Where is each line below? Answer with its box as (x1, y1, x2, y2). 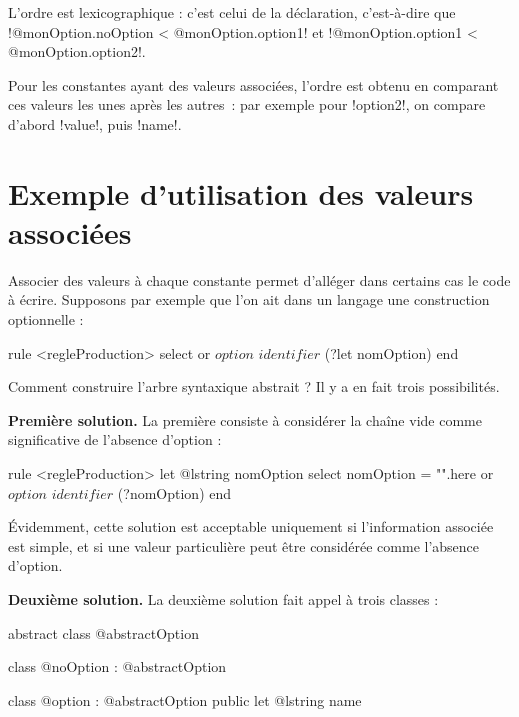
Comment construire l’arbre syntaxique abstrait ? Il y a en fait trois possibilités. (8, 376, 500, 397)
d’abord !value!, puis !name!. (8, 113, 182, 134)
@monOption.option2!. (8, 41, 146, 62)
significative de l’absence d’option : (8, 429, 222, 450)
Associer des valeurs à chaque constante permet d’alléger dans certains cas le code (8, 269, 511, 290)
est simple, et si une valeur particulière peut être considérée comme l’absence (8, 535, 480, 556)
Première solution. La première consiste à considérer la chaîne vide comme (8, 409, 482, 430)
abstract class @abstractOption (8, 622, 199, 643)
